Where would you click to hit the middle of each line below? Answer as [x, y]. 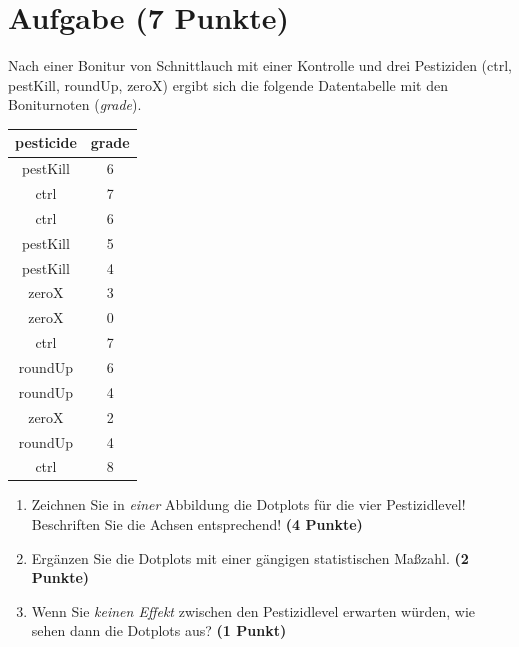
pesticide [46, 142]
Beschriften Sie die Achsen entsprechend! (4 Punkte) [197, 524]
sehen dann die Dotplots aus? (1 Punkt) [159, 630]
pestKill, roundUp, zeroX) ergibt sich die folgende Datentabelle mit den [228, 84]
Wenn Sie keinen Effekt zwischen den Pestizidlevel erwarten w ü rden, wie [253, 610]
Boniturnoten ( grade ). [75, 104]
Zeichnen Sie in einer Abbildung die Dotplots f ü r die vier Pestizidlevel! [248, 504]
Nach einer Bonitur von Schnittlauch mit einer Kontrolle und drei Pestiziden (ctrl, [260, 65]
